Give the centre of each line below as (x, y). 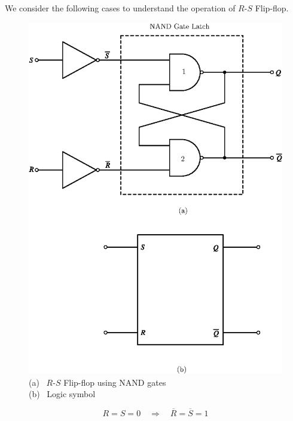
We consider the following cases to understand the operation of (120, 8)
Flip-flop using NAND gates (115, 382)
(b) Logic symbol (62, 394)
